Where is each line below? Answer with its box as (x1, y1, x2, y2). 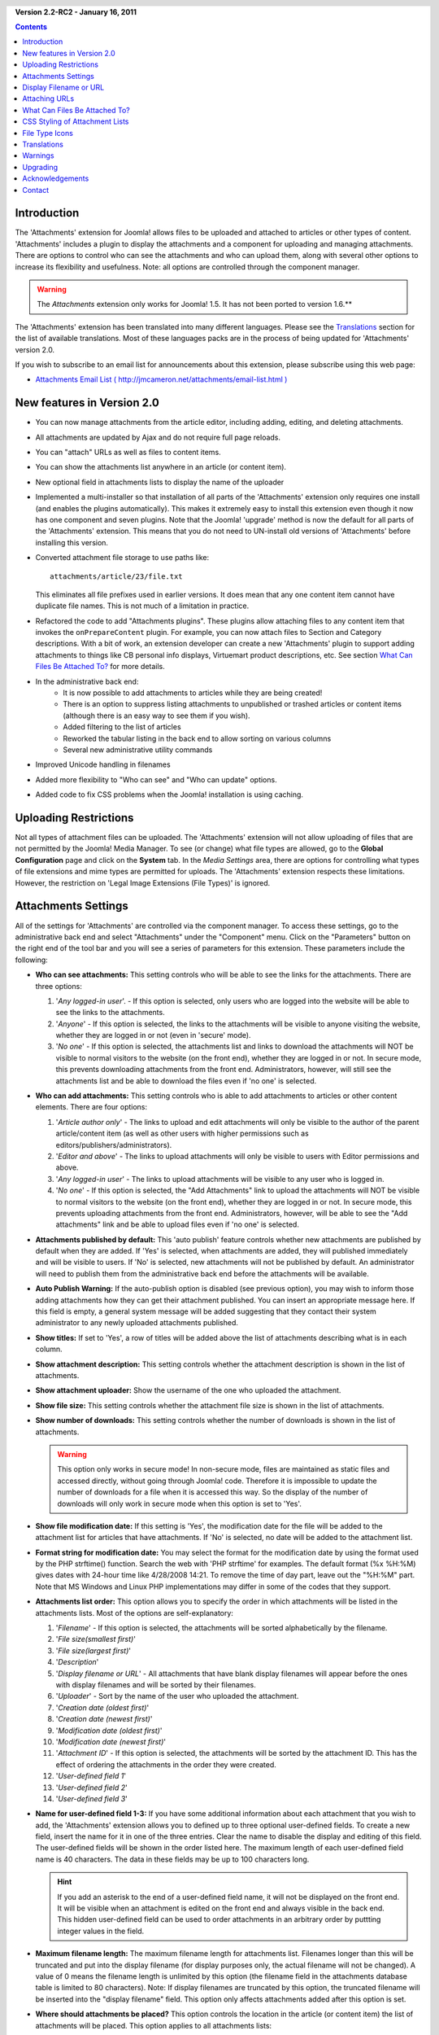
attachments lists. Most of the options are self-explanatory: (35, 1608, 233, 1617)
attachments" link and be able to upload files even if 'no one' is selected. (55, 1219, 300, 1229)
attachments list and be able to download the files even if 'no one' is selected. (55, 1075, 317, 1086)
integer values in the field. (57, 1926, 145, 1936)
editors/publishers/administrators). (55, 1140, 172, 1149)
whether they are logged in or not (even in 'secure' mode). (55, 1031, 251, 1040)
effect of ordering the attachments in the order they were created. (55, 1759, 276, 1770)
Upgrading (22, 162, 59, 172)
